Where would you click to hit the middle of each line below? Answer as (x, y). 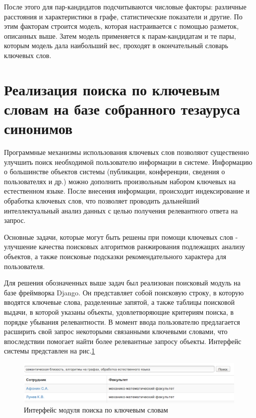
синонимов (38, 128)
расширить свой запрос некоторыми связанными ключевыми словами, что (116, 331)
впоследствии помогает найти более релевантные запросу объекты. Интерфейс (123, 341)
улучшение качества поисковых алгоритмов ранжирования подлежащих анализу (125, 246)
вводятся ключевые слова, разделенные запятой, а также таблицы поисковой (120, 302)
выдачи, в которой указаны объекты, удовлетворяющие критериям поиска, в (119, 312)
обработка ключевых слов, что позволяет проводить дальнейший (102, 201)
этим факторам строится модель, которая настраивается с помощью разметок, (122, 26)
